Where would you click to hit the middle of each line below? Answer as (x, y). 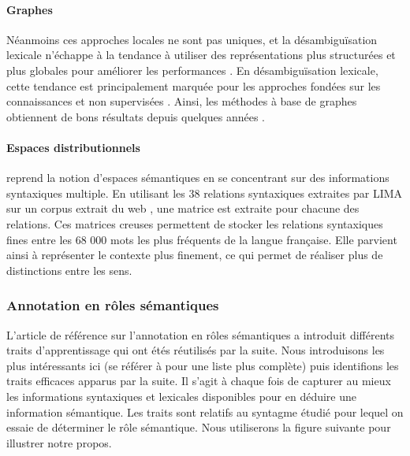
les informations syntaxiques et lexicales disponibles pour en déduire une (182, 396)
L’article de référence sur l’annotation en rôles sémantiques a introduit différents (201, 334)
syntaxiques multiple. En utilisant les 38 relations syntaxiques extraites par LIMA (205, 193)
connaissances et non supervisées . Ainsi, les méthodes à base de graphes (182, 101)
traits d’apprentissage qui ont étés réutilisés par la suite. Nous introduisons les (196, 350)
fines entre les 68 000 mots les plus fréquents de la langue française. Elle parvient (202, 239)
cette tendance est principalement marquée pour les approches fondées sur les (194, 85)
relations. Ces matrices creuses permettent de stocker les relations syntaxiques (195, 223)
